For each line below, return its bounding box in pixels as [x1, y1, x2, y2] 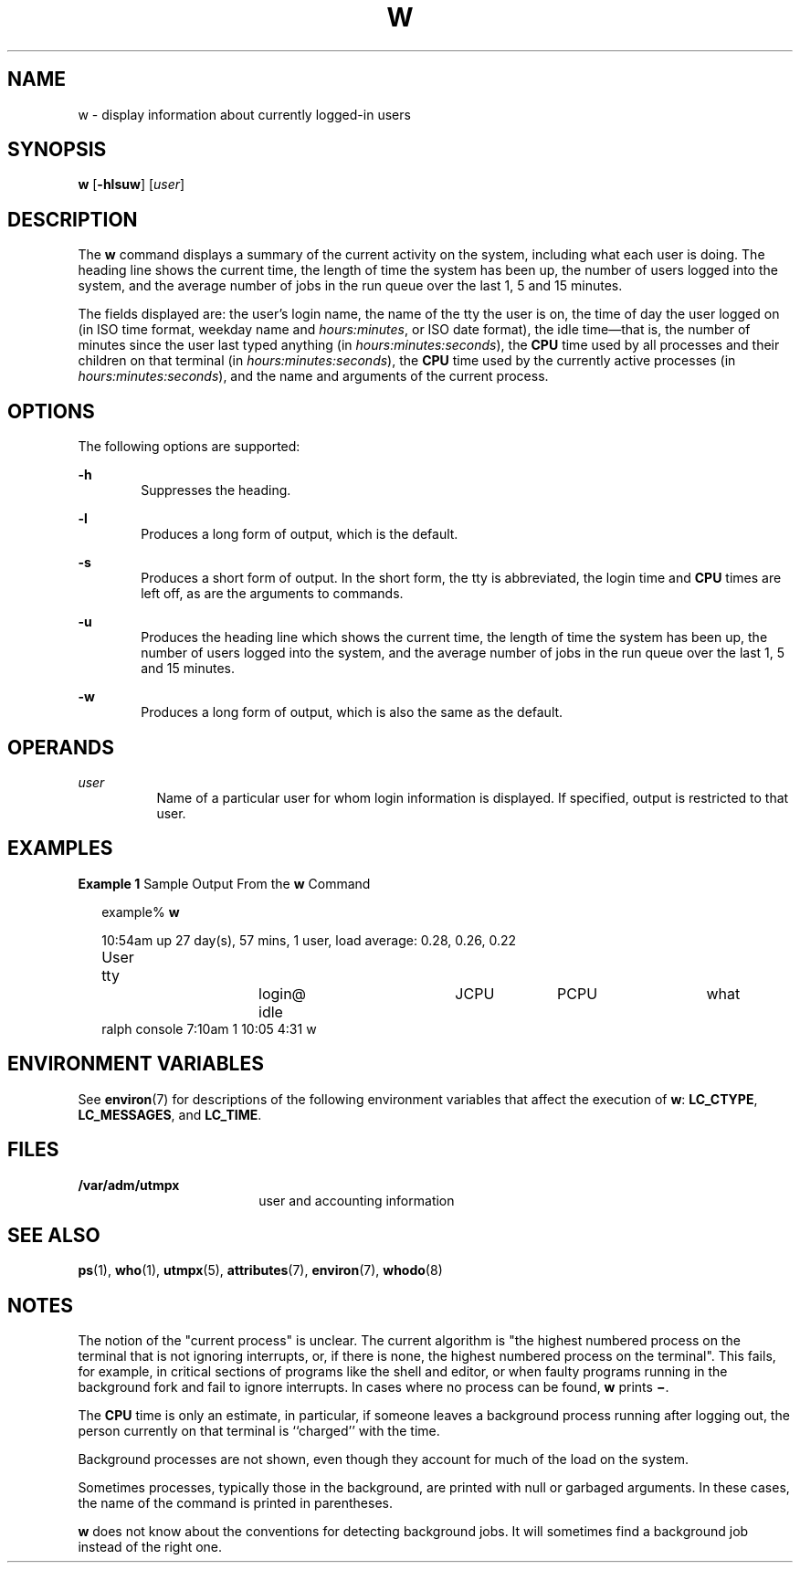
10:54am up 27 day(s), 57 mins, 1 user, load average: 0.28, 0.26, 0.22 [101, 932, 517, 948]
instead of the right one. [78, 1539, 223, 1555]
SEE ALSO [7, 1223, 100, 1247]
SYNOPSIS [7, 138, 107, 162]
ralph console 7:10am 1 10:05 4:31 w [101, 1020, 317, 1037]
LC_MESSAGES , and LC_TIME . [78, 1106, 262, 1122]
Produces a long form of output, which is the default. [141, 526, 458, 543]
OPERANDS [7, 735, 114, 759]
